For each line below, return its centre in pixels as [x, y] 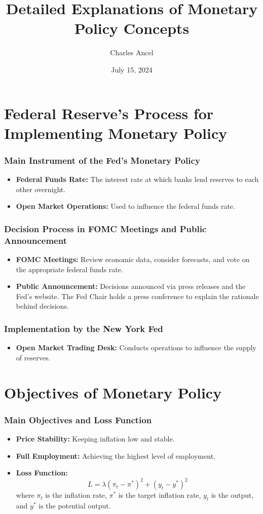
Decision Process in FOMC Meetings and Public [105, 228]
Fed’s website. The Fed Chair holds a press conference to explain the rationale [137, 296]
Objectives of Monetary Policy [113, 392]
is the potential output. [75, 506]
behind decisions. [42, 306]
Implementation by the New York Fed [84, 328]
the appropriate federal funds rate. [69, 269]
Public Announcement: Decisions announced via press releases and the [131, 286]
